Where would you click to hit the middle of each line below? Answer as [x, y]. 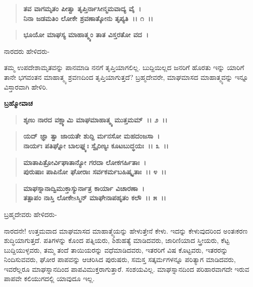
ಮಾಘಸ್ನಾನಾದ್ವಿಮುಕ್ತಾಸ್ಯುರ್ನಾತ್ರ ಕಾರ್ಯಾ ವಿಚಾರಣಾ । [84, 188]
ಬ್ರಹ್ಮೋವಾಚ [18, 103]
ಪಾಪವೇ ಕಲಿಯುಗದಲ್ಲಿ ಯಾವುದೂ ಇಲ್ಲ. [49, 278]
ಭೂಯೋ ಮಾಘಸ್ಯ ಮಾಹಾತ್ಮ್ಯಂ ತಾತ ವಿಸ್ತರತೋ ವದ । [86, 35]
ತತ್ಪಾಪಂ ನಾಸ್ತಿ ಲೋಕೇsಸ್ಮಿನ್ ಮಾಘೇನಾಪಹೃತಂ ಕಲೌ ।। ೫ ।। [95, 198]
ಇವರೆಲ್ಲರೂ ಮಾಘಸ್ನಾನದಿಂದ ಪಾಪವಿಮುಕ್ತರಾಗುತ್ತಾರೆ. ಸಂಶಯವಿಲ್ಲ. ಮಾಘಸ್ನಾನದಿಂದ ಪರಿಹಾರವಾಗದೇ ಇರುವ [127, 269]
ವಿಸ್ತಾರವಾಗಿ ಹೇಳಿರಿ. [26, 86]
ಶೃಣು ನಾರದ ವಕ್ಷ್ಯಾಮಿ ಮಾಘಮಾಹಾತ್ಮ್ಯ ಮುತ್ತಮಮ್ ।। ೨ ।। [95, 119]
